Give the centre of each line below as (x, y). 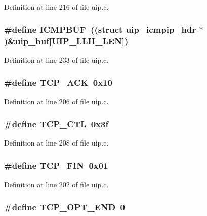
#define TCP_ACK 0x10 (58, 82)
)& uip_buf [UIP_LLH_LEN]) (66, 41)
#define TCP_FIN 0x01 (56, 165)
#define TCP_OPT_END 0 (65, 207)
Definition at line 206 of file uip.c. (56, 101)
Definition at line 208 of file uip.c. (56, 143)
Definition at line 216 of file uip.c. (56, 7)
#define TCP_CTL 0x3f (56, 124)
